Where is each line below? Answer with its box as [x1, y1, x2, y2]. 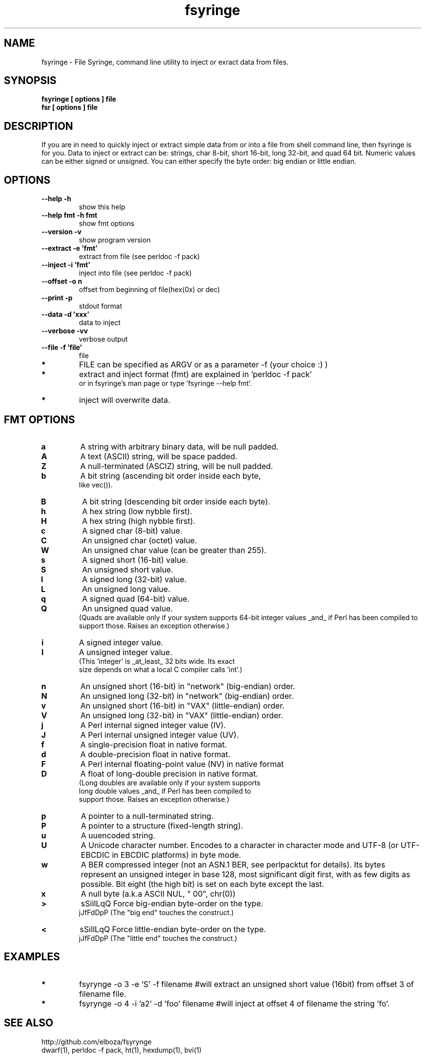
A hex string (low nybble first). [82, 506, 193, 516]
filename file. [79, 989, 126, 999]
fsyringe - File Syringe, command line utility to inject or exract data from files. [41, 57, 289, 66]
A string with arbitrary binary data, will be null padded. [80, 441, 278, 451]
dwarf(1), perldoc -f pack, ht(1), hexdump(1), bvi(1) [41, 1045, 202, 1054]
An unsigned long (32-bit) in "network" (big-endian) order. [80, 691, 294, 701]
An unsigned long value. [82, 584, 170, 594]
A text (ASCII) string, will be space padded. [80, 451, 238, 461]
